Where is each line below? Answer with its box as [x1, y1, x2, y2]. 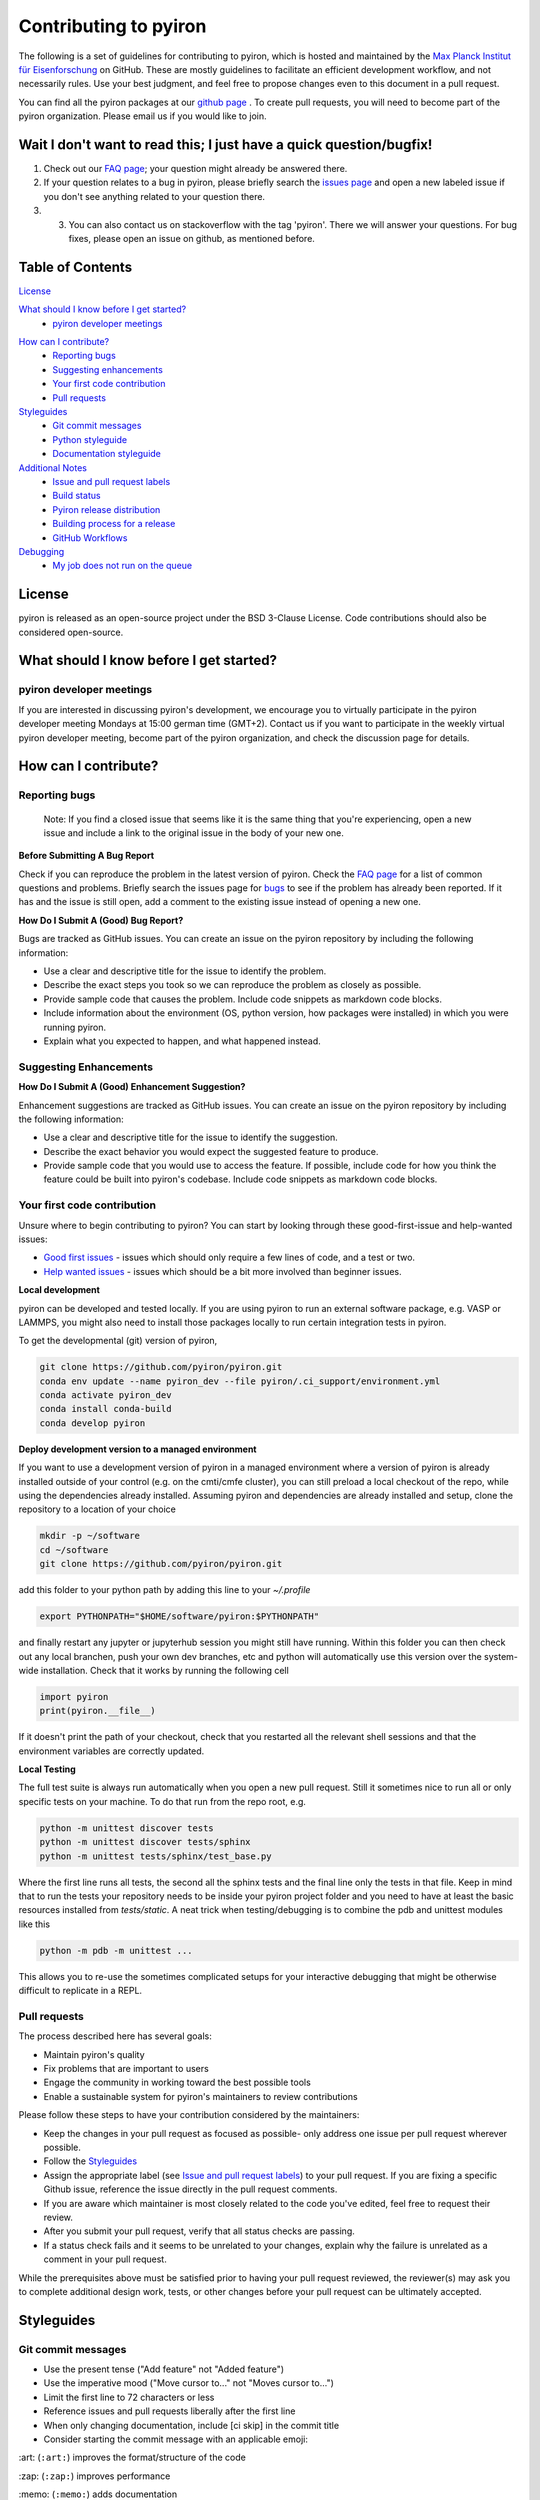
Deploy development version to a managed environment [18, 1443, 257, 1455]
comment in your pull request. [43, 2253, 167, 2265]
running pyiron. [43, 1021, 107, 1033]
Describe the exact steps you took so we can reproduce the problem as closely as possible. [43, 979, 422, 991]
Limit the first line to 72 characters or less [43, 2391, 215, 2403]
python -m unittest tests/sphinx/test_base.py [39, 1850, 272, 1862]
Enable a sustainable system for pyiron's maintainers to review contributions [43, 2090, 359, 2102]
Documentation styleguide [52, 448, 162, 460]
